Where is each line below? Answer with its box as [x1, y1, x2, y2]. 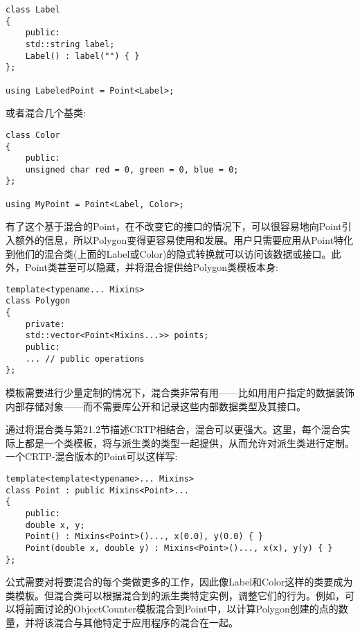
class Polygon [6, 296, 71, 306]
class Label [6, 5, 60, 15]
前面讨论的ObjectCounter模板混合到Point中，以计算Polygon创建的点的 [24, 601, 339, 616]
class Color [6, 130, 60, 140]
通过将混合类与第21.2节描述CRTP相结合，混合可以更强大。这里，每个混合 [6, 422, 341, 437]
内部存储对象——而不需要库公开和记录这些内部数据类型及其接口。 [6, 398, 306, 413]
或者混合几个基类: [6, 105, 86, 120]
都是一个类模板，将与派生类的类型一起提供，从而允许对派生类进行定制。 [24, 435, 354, 450]
